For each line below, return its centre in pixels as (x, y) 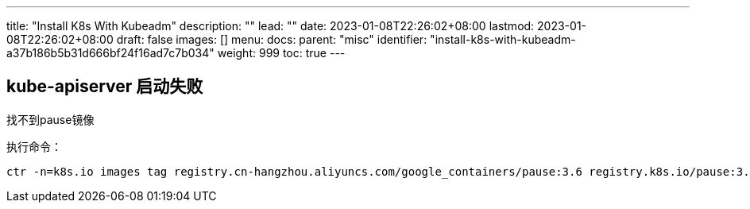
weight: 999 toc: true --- (281, 53)
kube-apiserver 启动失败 (105, 87)
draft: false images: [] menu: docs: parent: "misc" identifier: (272, 39)
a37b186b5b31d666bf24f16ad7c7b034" (110, 53)
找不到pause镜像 (50, 119)
